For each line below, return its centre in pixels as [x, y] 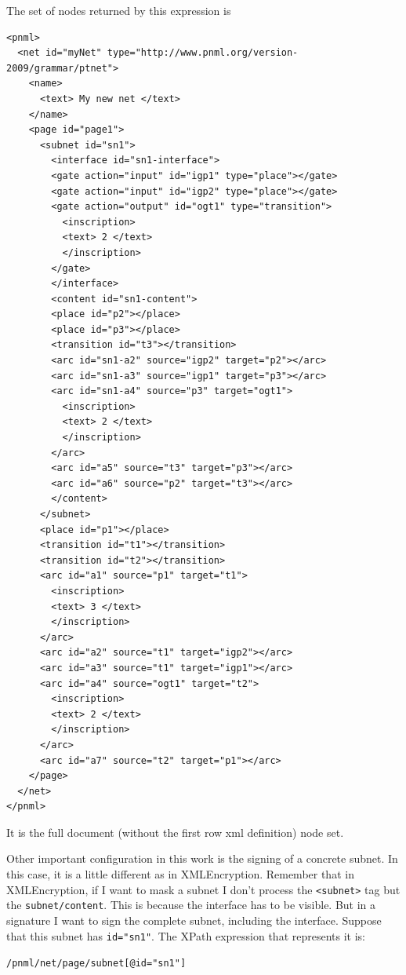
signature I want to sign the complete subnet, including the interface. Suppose [194, 920]
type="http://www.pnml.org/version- [203, 53]
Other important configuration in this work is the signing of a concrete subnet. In [202, 858]
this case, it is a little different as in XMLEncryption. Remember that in [180, 874]
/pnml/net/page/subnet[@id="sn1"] [96, 964]
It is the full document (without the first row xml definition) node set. [175, 832]
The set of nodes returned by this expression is [119, 10]
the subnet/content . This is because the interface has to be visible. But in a [191, 905]
